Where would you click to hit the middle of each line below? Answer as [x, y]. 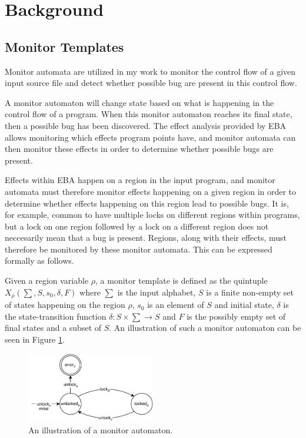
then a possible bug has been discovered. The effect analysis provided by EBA [146, 125]
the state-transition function [56, 316]
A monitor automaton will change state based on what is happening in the [139, 102]
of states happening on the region [65, 305]
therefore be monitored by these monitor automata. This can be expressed [139, 249]
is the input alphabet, [157, 292]
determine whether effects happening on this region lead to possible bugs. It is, [147, 203]
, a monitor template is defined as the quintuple [182, 281]
